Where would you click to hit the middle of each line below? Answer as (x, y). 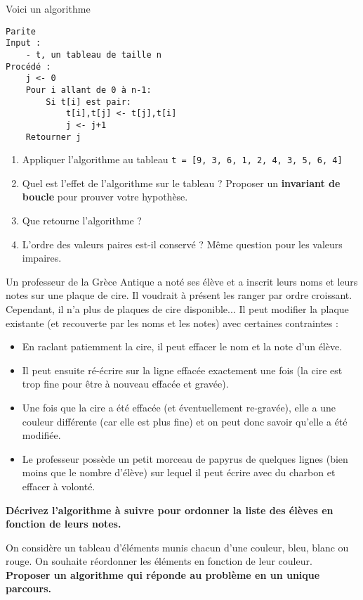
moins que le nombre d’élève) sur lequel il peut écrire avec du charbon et (179, 472)
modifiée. (41, 435)
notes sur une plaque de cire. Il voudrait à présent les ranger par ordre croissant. (179, 295)
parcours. (29, 588)
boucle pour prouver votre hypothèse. (105, 197)
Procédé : (28, 66)
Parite (21, 31)
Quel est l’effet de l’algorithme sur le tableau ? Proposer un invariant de (181, 183)
